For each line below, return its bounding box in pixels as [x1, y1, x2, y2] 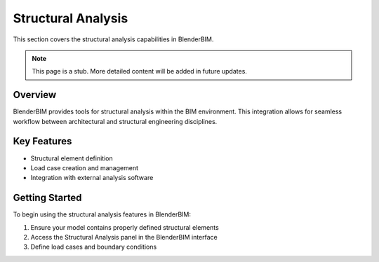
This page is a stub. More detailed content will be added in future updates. [32, 67, 247, 76]
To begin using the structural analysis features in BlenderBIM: [13, 210, 191, 219]
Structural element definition [30, 154, 113, 163]
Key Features [13, 135, 72, 147]
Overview [13, 89, 57, 101]
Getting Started [13, 192, 82, 204]
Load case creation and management [30, 163, 138, 172]
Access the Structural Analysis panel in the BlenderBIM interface [30, 233, 218, 241]
